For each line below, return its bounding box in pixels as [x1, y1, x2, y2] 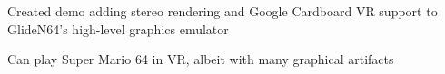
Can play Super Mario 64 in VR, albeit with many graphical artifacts [7, 50, 394, 69]
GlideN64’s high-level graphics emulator [7, 19, 229, 38]
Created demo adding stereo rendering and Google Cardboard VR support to [7, 2, 438, 20]
